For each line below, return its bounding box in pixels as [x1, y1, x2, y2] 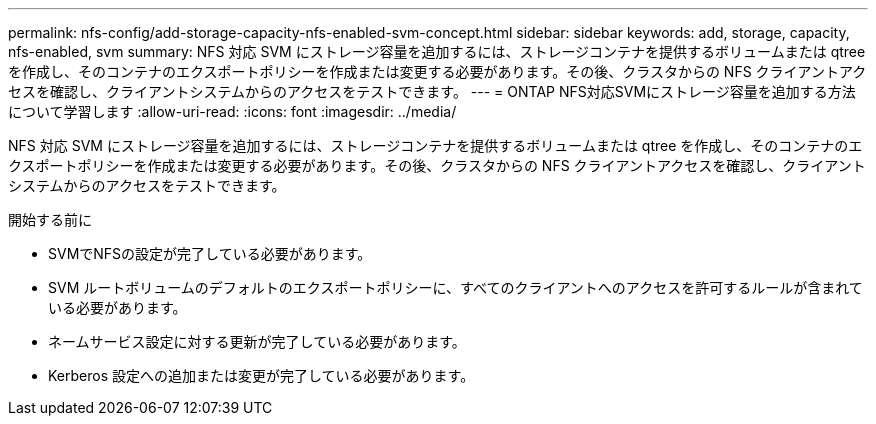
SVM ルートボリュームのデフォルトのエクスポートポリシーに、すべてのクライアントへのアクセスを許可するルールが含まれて [48, 279, 863, 296]
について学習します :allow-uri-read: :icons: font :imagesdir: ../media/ [8, 103, 457, 120]
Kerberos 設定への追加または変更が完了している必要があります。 [48, 367, 475, 384]
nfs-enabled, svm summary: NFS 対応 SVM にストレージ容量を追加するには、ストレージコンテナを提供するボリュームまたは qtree [8, 43, 866, 60]
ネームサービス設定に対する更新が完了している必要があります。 [48, 333, 466, 350]
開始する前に [8, 211, 92, 228]
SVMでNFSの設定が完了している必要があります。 [48, 245, 372, 262]
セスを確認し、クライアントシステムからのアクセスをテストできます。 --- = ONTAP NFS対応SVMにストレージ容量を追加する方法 [8, 83, 856, 100]
